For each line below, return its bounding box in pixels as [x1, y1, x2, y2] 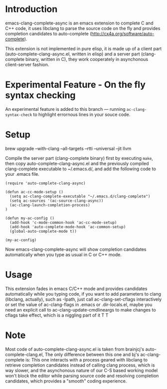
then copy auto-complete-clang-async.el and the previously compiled [5, 160, 149, 166]
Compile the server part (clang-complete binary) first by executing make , [5, 155, 154, 161]
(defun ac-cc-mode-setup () [5, 189, 64, 194]
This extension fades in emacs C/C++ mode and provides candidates [5, 286, 148, 292]
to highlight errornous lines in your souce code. [33, 111, 131, 117]
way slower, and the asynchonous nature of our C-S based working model [5, 367, 158, 373]
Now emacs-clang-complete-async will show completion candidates [5, 246, 147, 252]
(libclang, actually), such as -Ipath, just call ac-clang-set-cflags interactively [5, 296, 162, 302]
